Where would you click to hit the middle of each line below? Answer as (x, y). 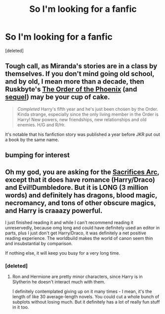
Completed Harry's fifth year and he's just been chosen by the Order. (87, 109)
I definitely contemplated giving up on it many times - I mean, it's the (82, 292)
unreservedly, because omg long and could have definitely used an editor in (82, 227)
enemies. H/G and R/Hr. (41, 125)
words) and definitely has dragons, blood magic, (81, 195)
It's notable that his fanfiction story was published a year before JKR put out (83, 134)
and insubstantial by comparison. (39, 243)
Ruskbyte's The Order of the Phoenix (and (71, 89)
